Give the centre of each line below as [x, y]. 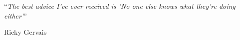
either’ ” [15, 15]
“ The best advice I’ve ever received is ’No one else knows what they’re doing [120, 6]
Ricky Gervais [25, 32]
